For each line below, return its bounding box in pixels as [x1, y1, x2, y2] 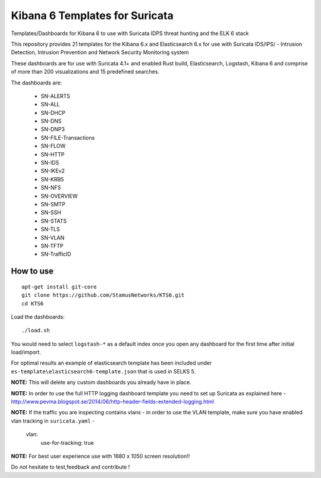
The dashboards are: [11, 79, 62, 86]
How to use [11, 266, 53, 276]
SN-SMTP [40, 200, 65, 207]
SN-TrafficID [40, 250, 71, 258]
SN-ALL [40, 101, 60, 108]
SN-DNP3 [40, 125, 65, 133]
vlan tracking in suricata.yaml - [11, 417, 95, 424]
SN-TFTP [40, 242, 64, 249]
